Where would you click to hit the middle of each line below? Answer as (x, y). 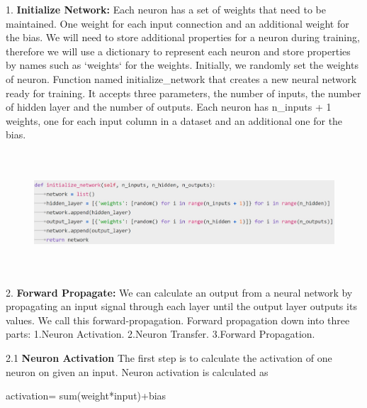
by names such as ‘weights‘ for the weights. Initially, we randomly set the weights (182, 65)
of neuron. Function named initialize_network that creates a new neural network (181, 78)
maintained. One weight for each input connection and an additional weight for (177, 23)
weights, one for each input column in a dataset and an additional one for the (174, 120)
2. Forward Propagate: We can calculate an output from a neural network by (179, 292)
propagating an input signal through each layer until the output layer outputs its (181, 306)
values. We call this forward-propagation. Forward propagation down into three (178, 320)
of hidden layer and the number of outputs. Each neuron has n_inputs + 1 (169, 107)
